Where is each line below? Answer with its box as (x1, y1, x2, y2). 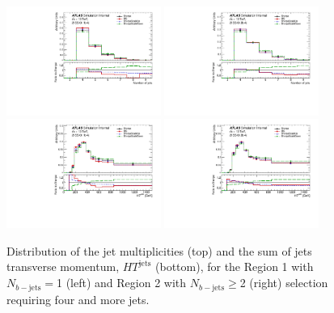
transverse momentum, (6, 258, 120, 275)
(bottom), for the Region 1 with (155, 258, 314, 275)
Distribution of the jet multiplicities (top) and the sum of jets (6, 242, 312, 259)
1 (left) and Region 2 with (57, 274, 187, 291)
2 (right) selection (239, 274, 328, 291)
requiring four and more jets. (6, 290, 150, 307)
